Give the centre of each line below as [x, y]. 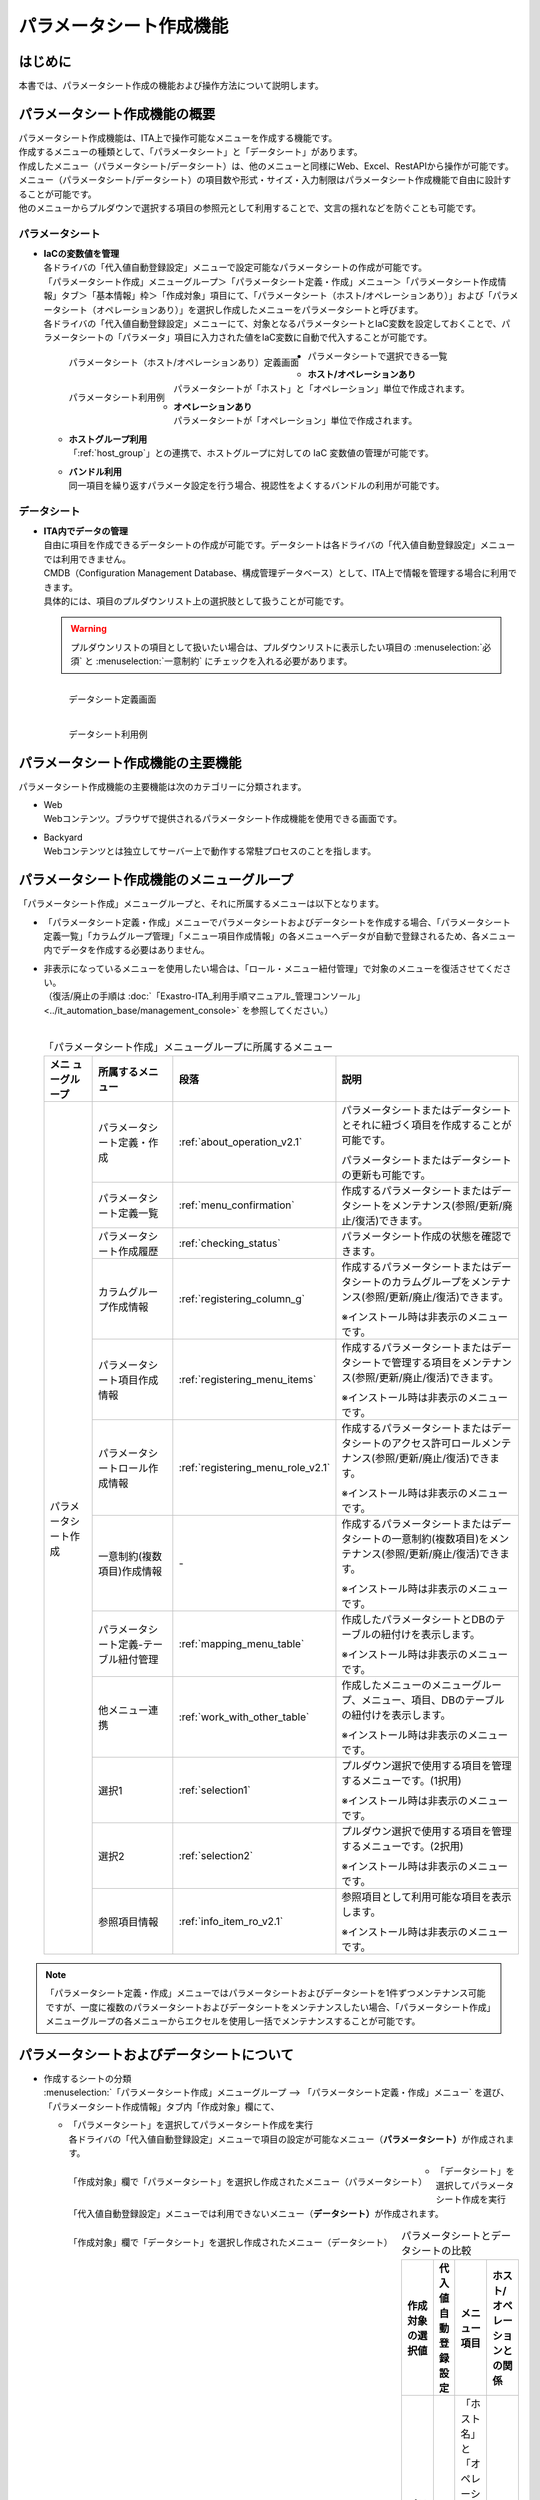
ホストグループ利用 [108, 439]
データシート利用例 [108, 734]
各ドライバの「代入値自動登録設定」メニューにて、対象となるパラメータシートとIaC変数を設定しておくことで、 [272, 324]
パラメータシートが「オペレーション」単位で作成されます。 [295, 421]
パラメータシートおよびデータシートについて [156, 2054]
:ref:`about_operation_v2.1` [240, 1142]
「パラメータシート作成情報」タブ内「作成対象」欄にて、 [161, 2106]
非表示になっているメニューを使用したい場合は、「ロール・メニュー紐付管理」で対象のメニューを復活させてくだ [273, 968]
